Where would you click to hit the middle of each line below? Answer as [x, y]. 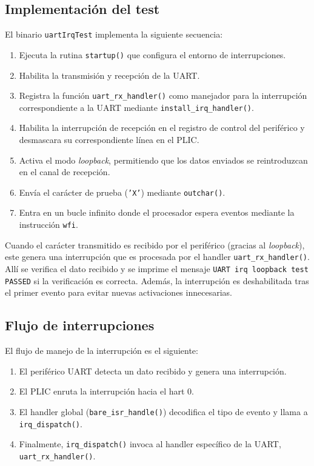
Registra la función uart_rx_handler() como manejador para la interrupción [163, 95]
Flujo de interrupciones [80, 325]
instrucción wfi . [48, 225]
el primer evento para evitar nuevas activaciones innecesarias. [119, 292]
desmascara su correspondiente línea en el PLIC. [109, 140]
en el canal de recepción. [65, 172]
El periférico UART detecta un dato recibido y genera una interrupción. [153, 371]
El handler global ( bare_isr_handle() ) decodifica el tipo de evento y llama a [163, 411]
